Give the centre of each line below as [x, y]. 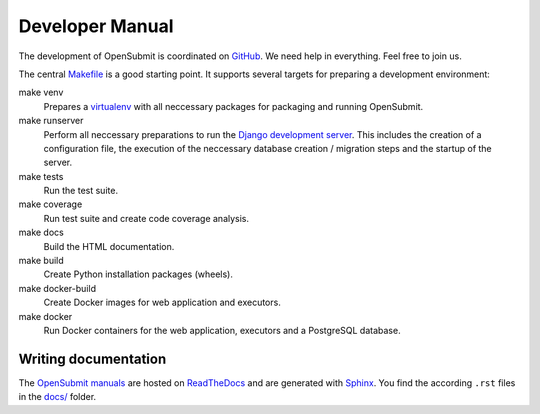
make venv [41, 92]
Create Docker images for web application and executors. [162, 302]
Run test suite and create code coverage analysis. [146, 218]
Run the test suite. [81, 191]
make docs [41, 232]
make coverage [50, 204]
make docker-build [57, 288]
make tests [41, 176]
